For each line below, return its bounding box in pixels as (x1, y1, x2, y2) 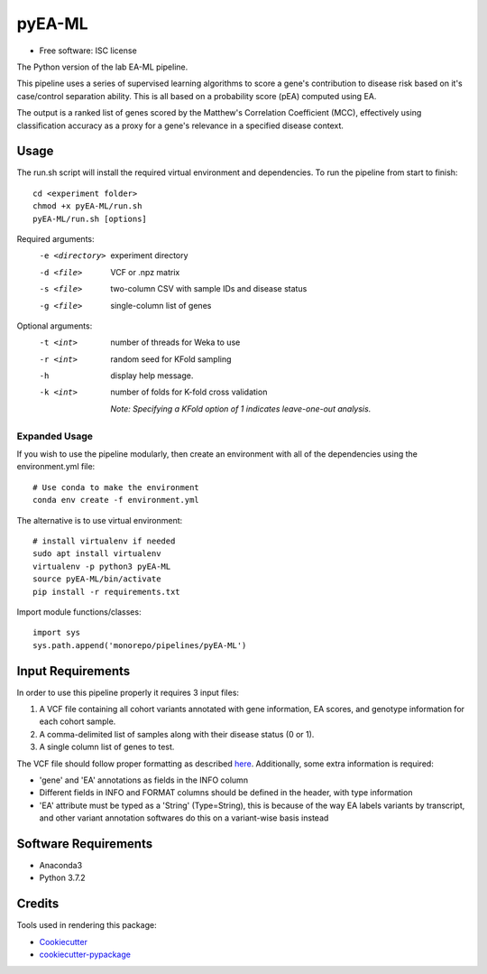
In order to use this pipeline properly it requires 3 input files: (16, 687, 239, 698)
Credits (16, 896, 60, 912)
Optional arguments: (16, 320, 93, 331)
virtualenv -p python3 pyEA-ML (32, 561, 171, 571)
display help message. (110, 370, 194, 381)
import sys (32, 627, 81, 638)
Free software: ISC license (39, 45, 137, 56)
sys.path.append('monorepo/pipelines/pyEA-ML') (32, 640, 247, 650)
